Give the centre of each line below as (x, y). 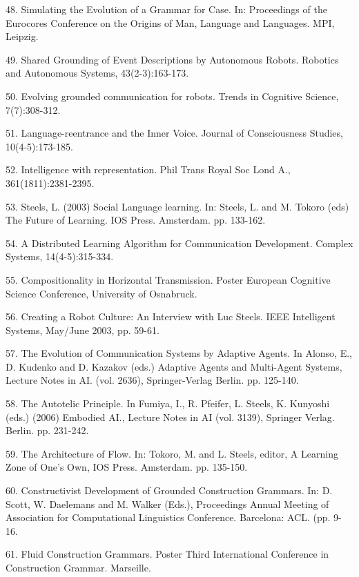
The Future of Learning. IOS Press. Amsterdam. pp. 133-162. (136, 220)
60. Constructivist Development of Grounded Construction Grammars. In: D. (169, 490)
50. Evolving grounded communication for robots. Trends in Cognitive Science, (172, 96)
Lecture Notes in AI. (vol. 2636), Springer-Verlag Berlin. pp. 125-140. (152, 380)
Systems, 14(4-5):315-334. (60, 256)
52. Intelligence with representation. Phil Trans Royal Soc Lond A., (148, 169)
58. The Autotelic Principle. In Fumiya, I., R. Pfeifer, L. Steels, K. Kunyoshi (168, 403)
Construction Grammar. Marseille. (78, 567)
